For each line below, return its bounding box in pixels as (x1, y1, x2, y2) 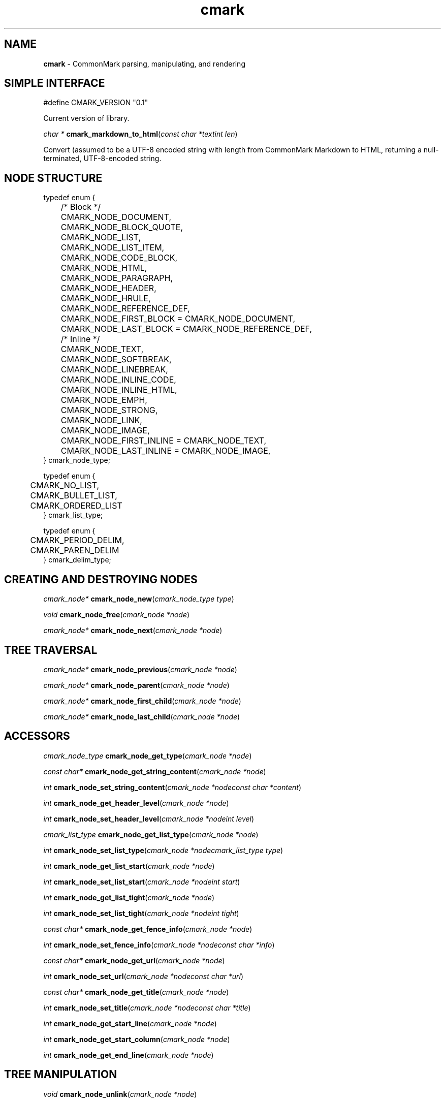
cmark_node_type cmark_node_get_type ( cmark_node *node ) (43, 751, 252, 760)
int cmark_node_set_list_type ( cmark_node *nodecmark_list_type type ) (43, 845, 283, 855)
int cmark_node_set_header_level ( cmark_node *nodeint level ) (43, 814, 255, 823)
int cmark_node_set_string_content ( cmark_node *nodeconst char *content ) (43, 782, 301, 792)
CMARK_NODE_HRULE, (60, 293, 151, 304)
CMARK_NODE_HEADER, (60, 283, 156, 294)
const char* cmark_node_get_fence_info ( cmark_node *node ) (43, 924, 252, 933)
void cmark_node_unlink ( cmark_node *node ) (43, 1089, 197, 1098)
